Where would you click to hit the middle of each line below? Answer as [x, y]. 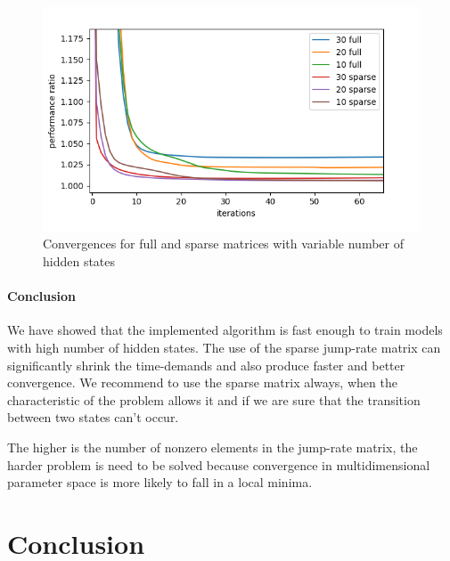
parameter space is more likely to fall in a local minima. [160, 482]
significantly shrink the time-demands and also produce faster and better [206, 365]
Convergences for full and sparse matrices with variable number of [223, 244]
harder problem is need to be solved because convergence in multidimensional [219, 464]
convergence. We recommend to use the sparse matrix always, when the [202, 382]
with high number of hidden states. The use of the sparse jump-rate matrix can [224, 348]
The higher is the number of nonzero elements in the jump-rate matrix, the [213, 447]
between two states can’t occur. [93, 417]
